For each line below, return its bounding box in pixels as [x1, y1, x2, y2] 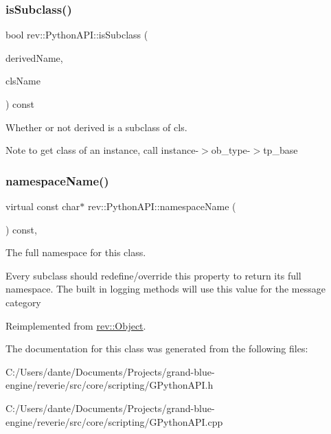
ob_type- [211, 143, 251, 157]
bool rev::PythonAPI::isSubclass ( [5, 27, 148, 42]
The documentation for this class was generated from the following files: [5, 341, 308, 356]
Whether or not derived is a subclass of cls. [5, 119, 187, 134]
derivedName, [5, 50, 63, 65]
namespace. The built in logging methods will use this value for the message [5, 282, 326, 296]
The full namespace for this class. [5, 245, 146, 260]
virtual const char [5, 199, 80, 213]
